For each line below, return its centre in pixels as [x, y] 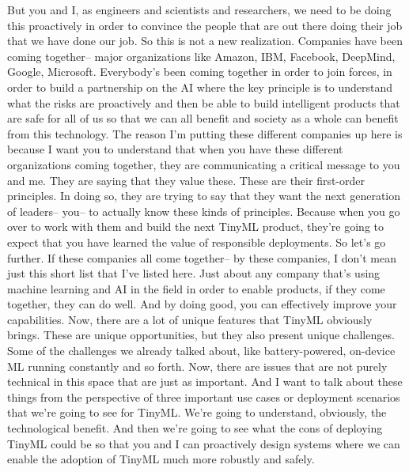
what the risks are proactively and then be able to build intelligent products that [204, 102]
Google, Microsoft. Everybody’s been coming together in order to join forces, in [200, 72]
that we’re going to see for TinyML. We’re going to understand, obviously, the [197, 412]
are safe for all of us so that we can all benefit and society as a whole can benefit [203, 118]
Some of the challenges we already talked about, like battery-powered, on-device [201, 351]
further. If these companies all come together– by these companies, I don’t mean [202, 257]
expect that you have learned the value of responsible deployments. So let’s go [197, 242]
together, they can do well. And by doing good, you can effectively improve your [202, 304]
